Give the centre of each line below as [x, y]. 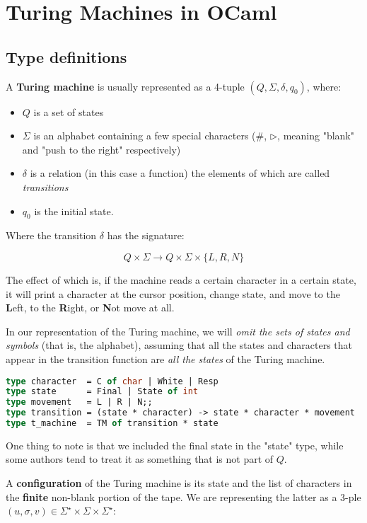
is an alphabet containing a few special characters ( [145, 136]
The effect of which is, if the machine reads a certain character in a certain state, [181, 279]
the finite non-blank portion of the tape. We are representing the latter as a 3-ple [183, 496]
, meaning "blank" [316, 136]
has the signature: [146, 235]
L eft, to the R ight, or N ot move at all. [90, 308]
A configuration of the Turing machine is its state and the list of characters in [179, 483]
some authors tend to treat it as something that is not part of [140, 459]
